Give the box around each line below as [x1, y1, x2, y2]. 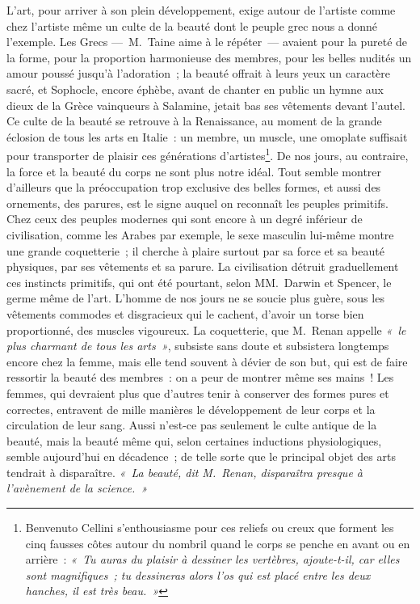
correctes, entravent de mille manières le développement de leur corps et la [6, 400, 376, 417]
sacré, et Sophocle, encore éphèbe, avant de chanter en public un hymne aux [6, 80, 384, 97]
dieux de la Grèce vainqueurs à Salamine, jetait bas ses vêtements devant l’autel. [6, 96, 406, 113]
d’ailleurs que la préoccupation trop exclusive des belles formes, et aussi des [6, 179, 381, 196]
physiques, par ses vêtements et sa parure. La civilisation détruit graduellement [6, 258, 399, 275]
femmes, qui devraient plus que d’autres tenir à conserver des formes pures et [6, 384, 389, 401]
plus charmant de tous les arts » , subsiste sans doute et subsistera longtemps [6, 337, 389, 354]
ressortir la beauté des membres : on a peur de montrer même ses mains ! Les [6, 369, 394, 386]
